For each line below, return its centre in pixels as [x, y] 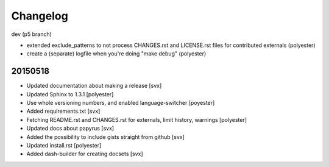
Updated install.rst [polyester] [64, 145]
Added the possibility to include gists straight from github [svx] [106, 137]
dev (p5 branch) [31, 34]
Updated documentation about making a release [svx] [94, 86]
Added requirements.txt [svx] [63, 111]
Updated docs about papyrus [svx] [70, 129]
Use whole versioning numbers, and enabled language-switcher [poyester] [121, 103]
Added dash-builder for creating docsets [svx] [85, 154]
